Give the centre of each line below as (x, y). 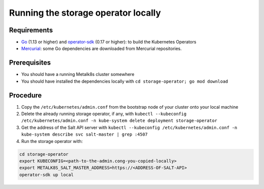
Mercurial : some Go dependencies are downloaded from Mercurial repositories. (101, 48)
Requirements (31, 30)
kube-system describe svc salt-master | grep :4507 (85, 134)
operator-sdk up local (46, 175)
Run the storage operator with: (52, 141)
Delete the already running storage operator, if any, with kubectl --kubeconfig (104, 114)
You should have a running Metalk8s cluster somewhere (78, 74)
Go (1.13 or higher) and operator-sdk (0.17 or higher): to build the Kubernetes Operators (109, 42)
